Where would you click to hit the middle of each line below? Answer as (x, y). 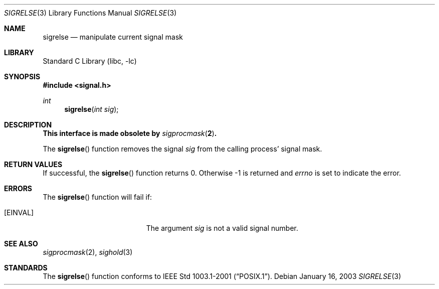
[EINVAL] (19, 212)
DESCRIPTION (28, 125)
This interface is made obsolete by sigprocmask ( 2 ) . (130, 133)
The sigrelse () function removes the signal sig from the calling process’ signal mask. (182, 149)
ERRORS (18, 188)
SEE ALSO (21, 244)
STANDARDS (26, 268)
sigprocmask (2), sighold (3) (88, 252)
